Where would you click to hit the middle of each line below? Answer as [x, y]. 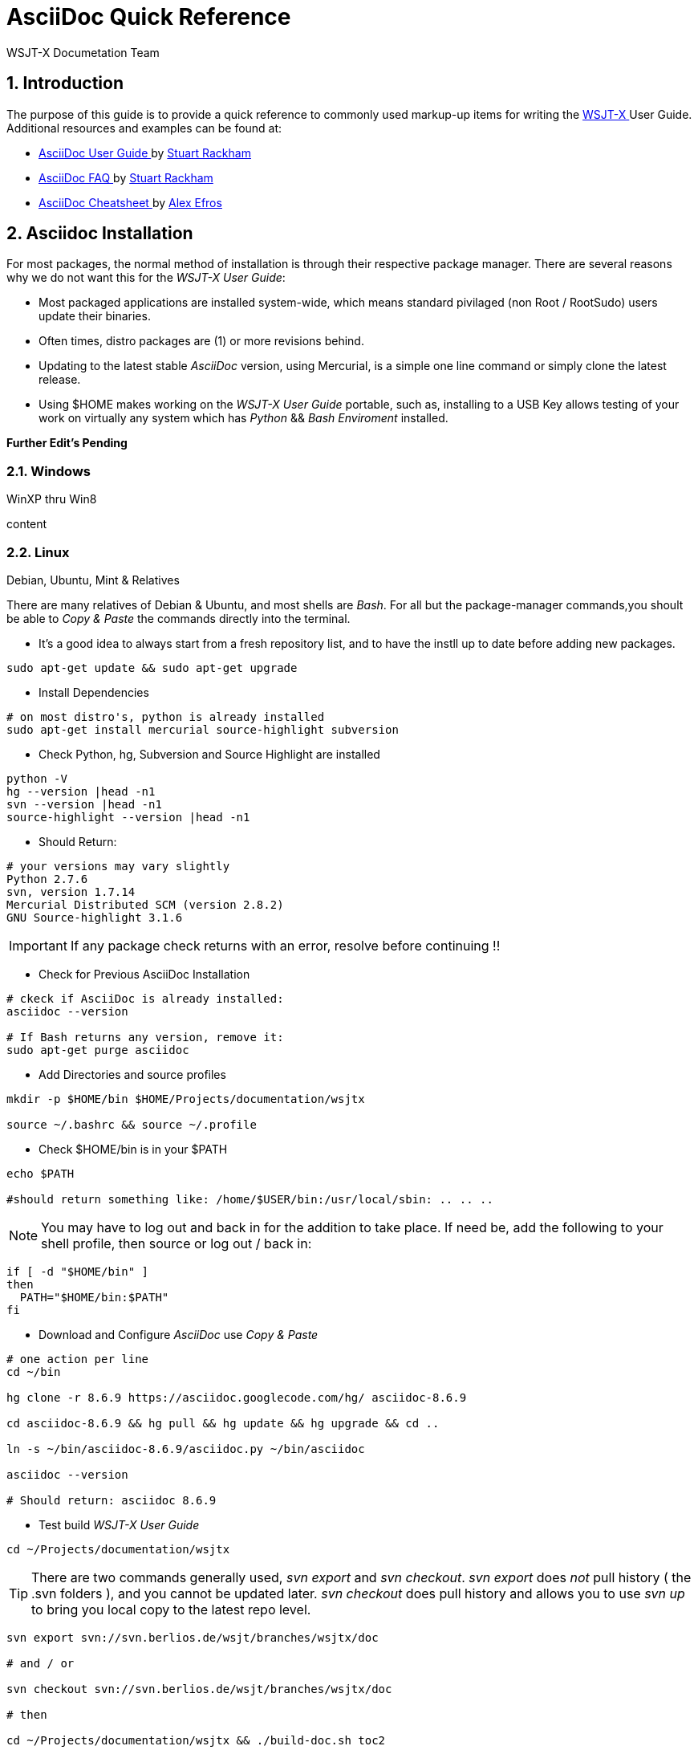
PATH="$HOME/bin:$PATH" [94, 1297]
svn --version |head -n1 [84, 804]
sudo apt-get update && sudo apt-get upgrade [152, 667]
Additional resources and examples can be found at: [144, 128]
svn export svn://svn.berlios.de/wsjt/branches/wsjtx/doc [193, 1637]
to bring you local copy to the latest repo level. [171, 1609]
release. [60, 380]
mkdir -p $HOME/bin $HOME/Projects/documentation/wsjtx [186, 1099]
